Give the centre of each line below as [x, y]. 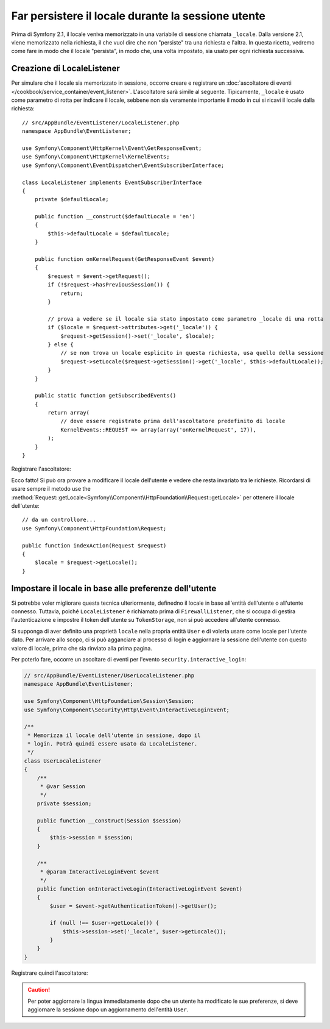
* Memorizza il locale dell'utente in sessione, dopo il [114, 735]
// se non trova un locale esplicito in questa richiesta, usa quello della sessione [192, 353]
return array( [69, 413]
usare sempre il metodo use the [51, 489]
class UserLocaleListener [63, 761]
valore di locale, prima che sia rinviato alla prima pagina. [82, 648]
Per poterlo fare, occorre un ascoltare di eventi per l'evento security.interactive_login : [129, 659]
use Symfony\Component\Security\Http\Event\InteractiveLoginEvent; [127, 710]
